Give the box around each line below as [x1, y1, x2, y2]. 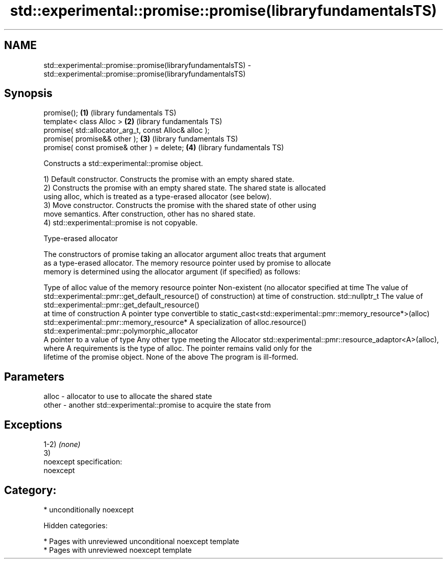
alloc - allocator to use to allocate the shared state [43, 392, 212, 401]
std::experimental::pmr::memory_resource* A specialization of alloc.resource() [43, 318, 307, 327]
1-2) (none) [43, 440, 81, 449]
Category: [4, 483, 57, 497]
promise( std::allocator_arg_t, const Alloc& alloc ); [43, 126, 210, 135]
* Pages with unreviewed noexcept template [43, 545, 192, 554]
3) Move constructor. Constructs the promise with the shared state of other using [43, 201, 316, 210]
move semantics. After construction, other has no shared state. [43, 209, 256, 219]
